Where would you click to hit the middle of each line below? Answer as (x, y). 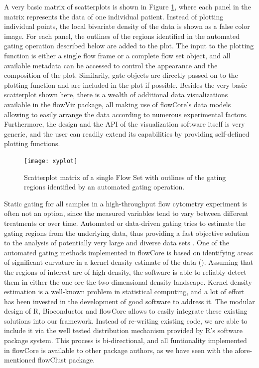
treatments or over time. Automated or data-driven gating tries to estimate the (125, 223)
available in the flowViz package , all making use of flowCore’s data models (118, 104)
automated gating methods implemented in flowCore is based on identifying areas (129, 252)
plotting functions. (32, 143)
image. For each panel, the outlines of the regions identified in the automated (122, 36)
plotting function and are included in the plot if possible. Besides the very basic (126, 85)
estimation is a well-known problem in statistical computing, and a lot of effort (124, 291)
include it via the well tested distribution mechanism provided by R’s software (124, 330)
